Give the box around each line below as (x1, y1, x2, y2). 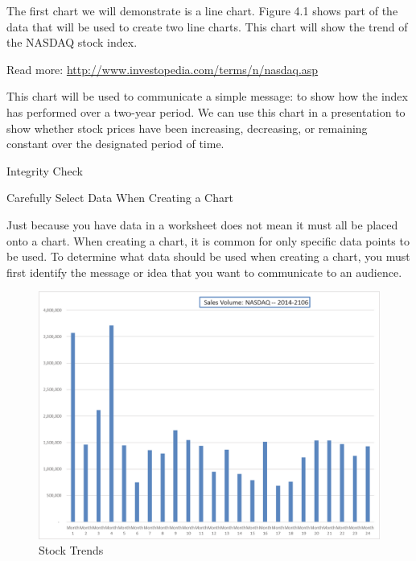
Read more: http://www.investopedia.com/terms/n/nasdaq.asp (6, 60, 319, 77)
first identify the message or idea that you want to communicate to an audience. (6, 263, 402, 280)
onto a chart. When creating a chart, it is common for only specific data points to (6, 232, 410, 249)
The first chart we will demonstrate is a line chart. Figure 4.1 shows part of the (6, 2, 398, 19)
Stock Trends (39, 542, 104, 559)
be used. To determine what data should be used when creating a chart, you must (6, 248, 410, 265)
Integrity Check (6, 162, 83, 179)
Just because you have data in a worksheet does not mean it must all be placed (6, 216, 398, 233)
